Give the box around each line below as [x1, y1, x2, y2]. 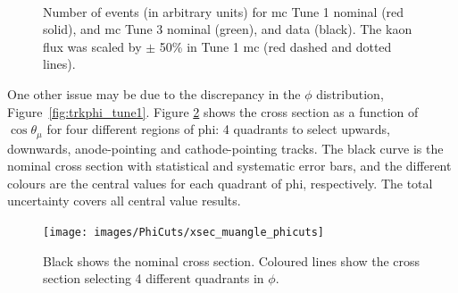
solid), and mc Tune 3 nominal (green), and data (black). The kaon [43, 20, 412, 38]
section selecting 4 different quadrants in [43, 269, 264, 288]
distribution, [316, 84, 384, 103]
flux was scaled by [43, 37, 142, 55]
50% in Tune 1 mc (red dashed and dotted [159, 37, 392, 55]
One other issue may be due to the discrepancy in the [7, 84, 301, 103]
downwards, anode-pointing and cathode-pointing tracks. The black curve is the [7, 138, 444, 157]
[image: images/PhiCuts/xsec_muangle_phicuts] [43, 225, 324, 239]
